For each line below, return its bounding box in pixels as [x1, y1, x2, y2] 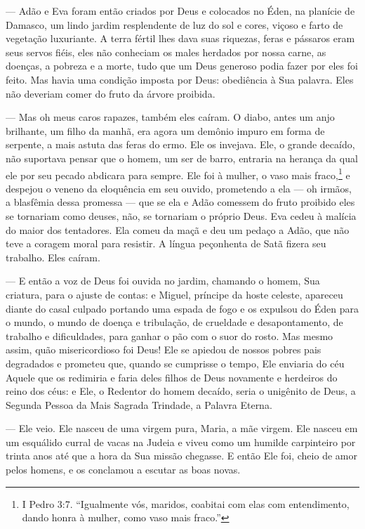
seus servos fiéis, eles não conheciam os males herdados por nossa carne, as [6, 44, 326, 59]
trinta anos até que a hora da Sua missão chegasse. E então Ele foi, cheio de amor [6, 448, 357, 463]
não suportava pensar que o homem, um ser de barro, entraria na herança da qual [6, 150, 358, 165]
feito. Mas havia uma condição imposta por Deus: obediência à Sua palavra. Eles [6, 72, 354, 86]
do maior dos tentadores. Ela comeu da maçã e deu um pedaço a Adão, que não [6, 222, 350, 237]
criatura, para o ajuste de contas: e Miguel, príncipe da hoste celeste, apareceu [6, 287, 343, 301]
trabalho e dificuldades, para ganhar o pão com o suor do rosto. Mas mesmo [6, 328, 333, 343]
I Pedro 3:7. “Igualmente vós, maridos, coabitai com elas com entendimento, [22, 496, 350, 511]
